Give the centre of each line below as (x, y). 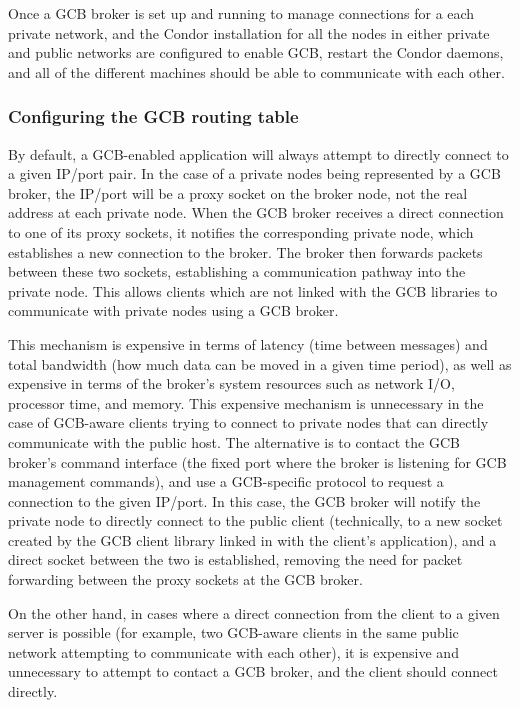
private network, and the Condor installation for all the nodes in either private (249, 32)
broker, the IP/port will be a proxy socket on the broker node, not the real (238, 192)
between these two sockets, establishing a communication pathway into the (237, 271)
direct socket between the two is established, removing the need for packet (235, 559)
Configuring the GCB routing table (153, 116)
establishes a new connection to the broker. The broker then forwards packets (245, 251)
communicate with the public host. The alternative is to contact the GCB (234, 441)
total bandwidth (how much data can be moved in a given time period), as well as (260, 363)
